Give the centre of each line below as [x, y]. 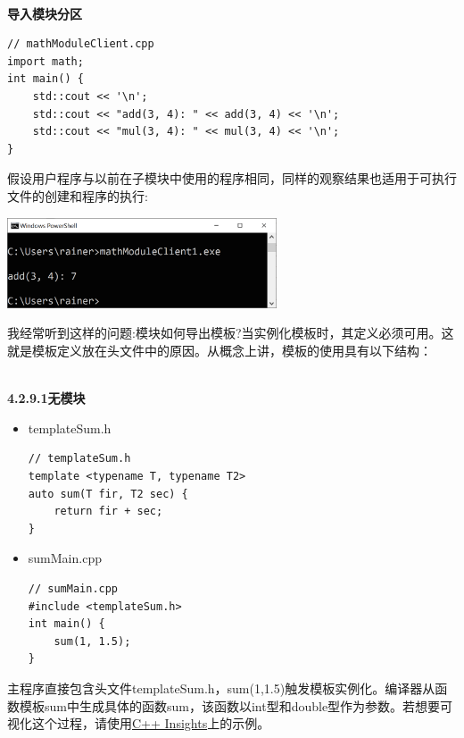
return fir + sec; [108, 512]
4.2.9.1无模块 [46, 398]
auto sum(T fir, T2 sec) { [108, 494]
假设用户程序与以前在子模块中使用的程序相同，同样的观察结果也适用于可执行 [232, 178]
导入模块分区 [45, 13]
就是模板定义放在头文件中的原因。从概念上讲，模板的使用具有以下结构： [220, 350]
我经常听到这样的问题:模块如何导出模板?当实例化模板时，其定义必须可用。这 [231, 333]
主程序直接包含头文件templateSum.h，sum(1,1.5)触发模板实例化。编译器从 [221, 688]
